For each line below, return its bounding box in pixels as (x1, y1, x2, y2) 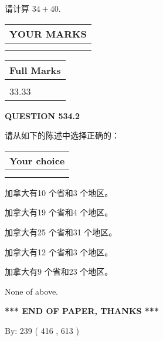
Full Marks (9, 63, 61, 77)
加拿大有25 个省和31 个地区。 (5, 225, 117, 238)
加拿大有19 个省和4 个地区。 (5, 206, 113, 218)
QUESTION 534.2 (5, 109, 80, 121)
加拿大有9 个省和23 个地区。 (5, 265, 113, 278)
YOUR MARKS (9, 26, 87, 40)
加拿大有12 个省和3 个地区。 (5, 245, 113, 258)
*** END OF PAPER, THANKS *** (5, 305, 159, 317)
